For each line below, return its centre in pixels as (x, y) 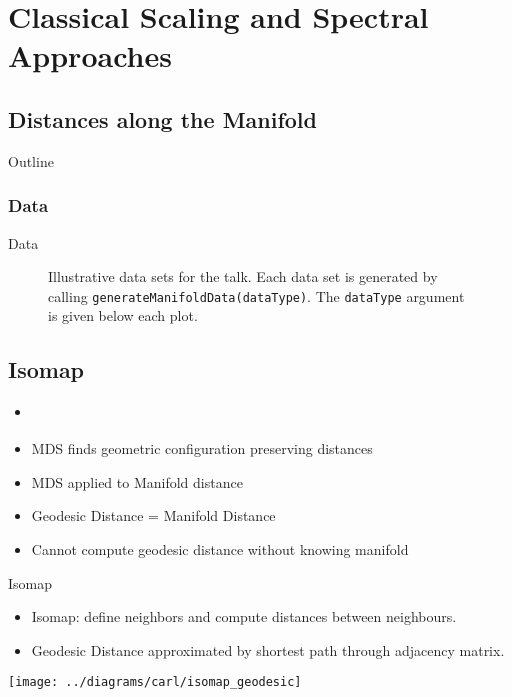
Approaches (90, 55)
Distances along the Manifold (162, 118)
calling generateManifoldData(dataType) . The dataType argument (256, 295)
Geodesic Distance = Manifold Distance (153, 515)
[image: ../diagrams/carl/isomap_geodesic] (155, 682)
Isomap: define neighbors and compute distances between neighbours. (244, 616)
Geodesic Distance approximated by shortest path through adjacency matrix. (268, 649)
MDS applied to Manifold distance (137, 481)
